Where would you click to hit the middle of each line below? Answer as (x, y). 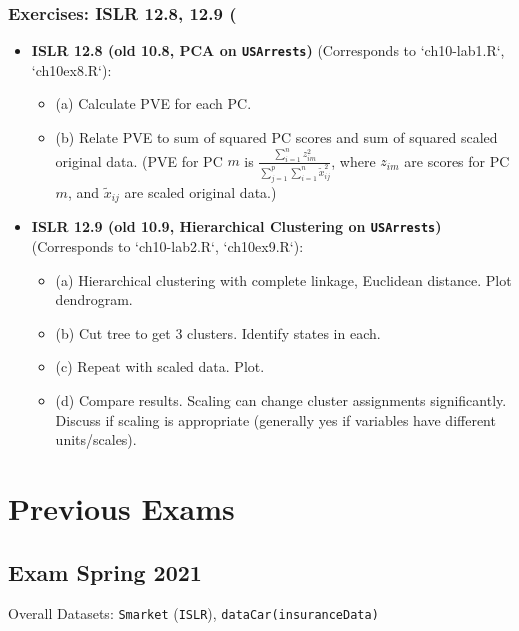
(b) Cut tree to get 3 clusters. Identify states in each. (218, 332)
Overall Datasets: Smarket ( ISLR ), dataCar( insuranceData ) (193, 613)
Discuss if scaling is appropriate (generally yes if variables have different (275, 419)
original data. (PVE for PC (139, 160)
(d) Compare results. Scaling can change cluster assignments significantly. (281, 399)
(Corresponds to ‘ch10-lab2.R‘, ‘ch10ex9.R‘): (167, 245)
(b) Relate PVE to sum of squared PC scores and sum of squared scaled (276, 137)
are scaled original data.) (200, 191)
